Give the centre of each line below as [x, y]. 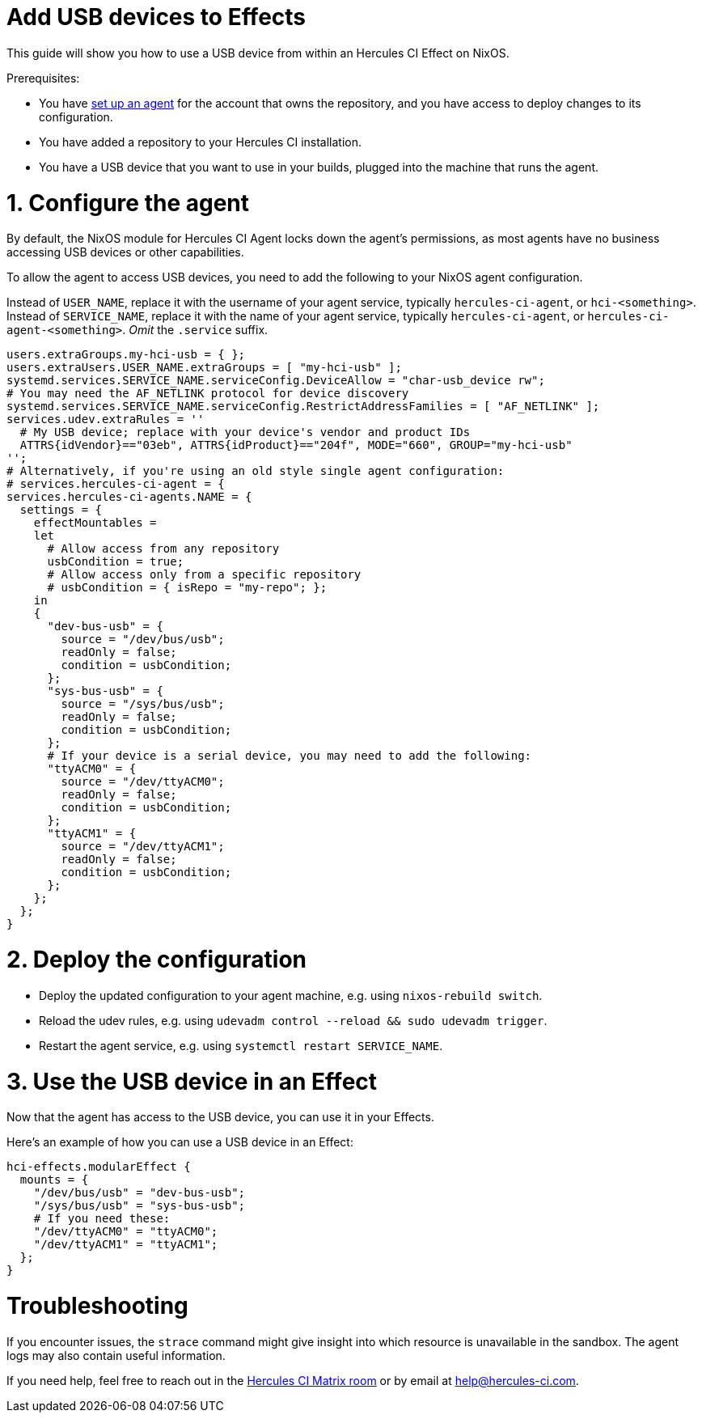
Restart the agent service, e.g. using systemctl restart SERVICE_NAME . [241, 1045]
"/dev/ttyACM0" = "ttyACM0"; [126, 1232]
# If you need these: [102, 1219]
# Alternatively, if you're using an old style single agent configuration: [256, 471]
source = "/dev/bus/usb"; [143, 640]
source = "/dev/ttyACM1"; [143, 847]
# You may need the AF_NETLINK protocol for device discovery [208, 394]
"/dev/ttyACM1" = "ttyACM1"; [126, 1245]
